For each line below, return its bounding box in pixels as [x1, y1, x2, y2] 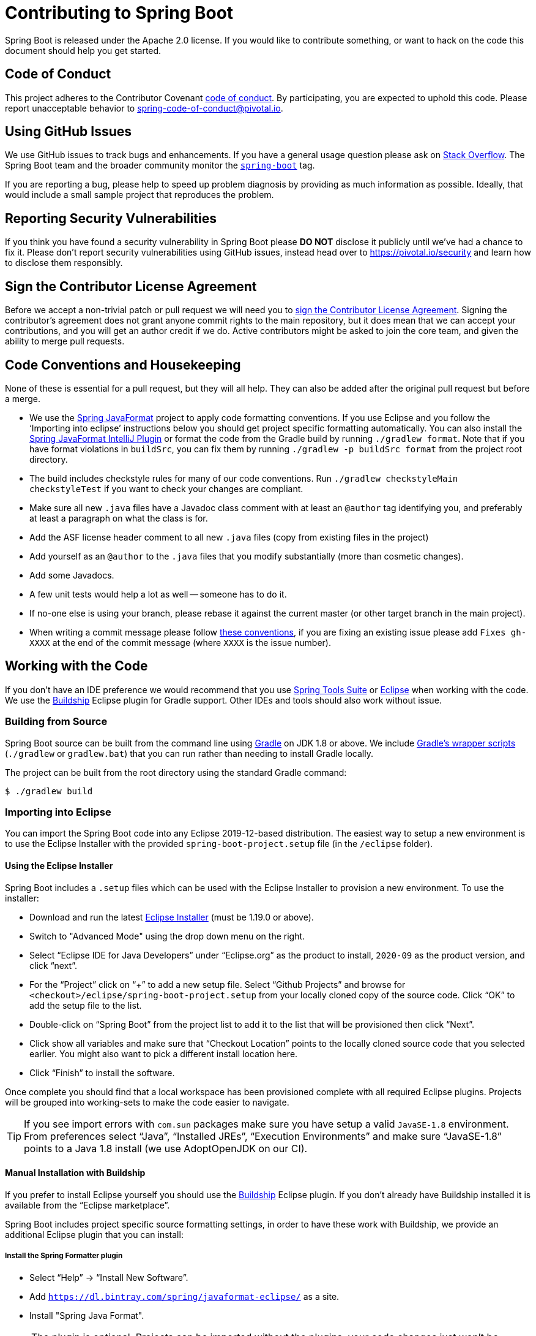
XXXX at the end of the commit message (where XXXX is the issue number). [29, 637, 331, 648]
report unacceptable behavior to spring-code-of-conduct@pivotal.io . [5, 102, 283, 113]
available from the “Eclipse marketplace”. [5, 1199, 170, 1210]
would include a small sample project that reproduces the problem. [5, 189, 274, 200]
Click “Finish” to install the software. [29, 1067, 175, 1078]
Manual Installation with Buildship [5, 1167, 146, 1178]
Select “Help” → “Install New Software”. [29, 1272, 188, 1283]
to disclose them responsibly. [5, 257, 123, 268]
